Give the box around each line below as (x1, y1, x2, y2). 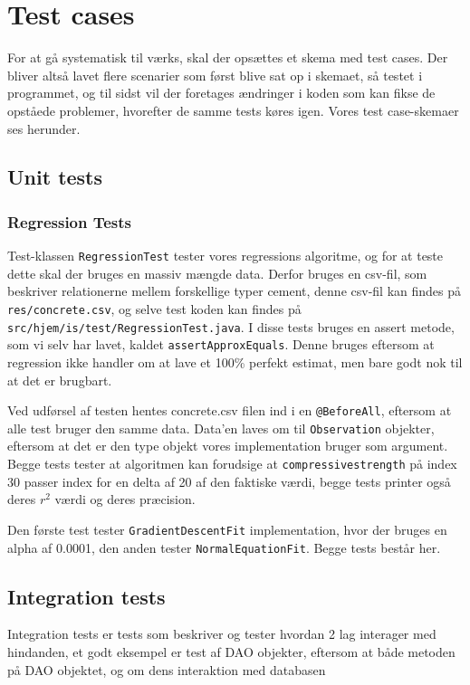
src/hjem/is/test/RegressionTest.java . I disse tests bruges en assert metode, (7, 317, 455, 336)
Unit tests (7, 163, 103, 191)
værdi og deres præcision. (54, 490, 196, 509)
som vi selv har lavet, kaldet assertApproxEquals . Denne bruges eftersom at (7, 335, 435, 354)
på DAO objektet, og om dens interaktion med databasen (7, 660, 326, 679)
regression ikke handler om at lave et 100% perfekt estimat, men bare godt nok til (7, 352, 463, 371)
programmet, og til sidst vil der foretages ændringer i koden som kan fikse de (7, 83, 436, 102)
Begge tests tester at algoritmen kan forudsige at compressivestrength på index (7, 454, 457, 472)
